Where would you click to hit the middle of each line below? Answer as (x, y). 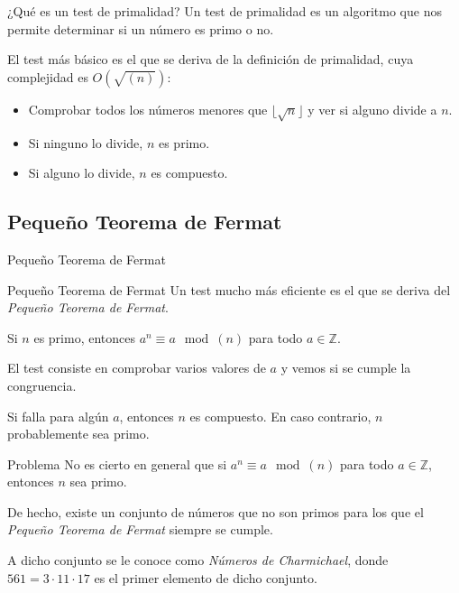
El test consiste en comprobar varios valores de (137, 368)
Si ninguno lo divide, (86, 142)
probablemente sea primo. (78, 434)
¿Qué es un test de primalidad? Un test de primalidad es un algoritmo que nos (225, 11)
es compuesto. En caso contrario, (280, 416)
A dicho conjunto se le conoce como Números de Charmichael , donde (198, 560)
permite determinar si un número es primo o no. (141, 28)
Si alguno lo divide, (82, 173)
